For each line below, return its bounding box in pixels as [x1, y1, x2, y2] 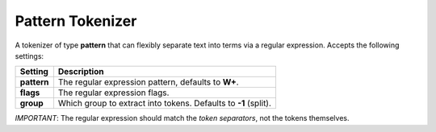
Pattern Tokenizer [15, 12, 137, 30]
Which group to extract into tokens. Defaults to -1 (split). [57, 97, 272, 109]
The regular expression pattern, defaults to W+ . [57, 76, 239, 88]
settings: [15, 51, 44, 60]
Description [57, 66, 104, 77]
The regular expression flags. [57, 87, 170, 98]
